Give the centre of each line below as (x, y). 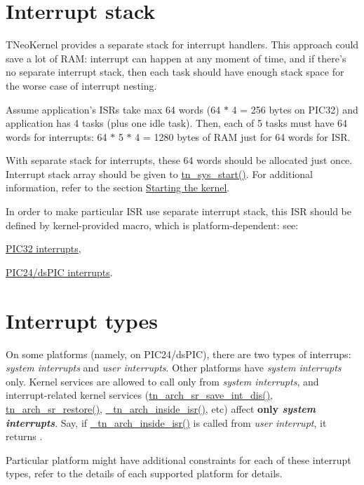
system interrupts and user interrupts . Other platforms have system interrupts (174, 368)
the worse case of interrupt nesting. (81, 85)
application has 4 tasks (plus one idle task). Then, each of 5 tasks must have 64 (177, 123)
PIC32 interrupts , (43, 248)
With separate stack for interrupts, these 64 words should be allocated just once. (179, 160)
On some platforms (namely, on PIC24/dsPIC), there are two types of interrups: (178, 354)
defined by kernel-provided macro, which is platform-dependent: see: (152, 225)
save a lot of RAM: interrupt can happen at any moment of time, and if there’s (176, 58)
